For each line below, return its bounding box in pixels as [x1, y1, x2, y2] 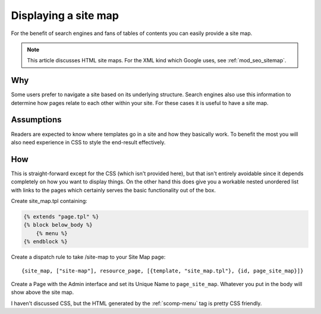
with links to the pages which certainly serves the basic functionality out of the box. [11, 186, 216, 194]
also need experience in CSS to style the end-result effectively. [11, 138, 166, 145]
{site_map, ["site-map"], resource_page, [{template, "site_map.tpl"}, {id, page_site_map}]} [21, 267, 304, 274]
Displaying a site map [11, 9, 119, 22]
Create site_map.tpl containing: [11, 198, 87, 204]
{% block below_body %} [23, 221, 93, 229]
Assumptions [11, 115, 62, 125]
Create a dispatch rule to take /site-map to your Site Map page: [11, 253, 166, 261]
